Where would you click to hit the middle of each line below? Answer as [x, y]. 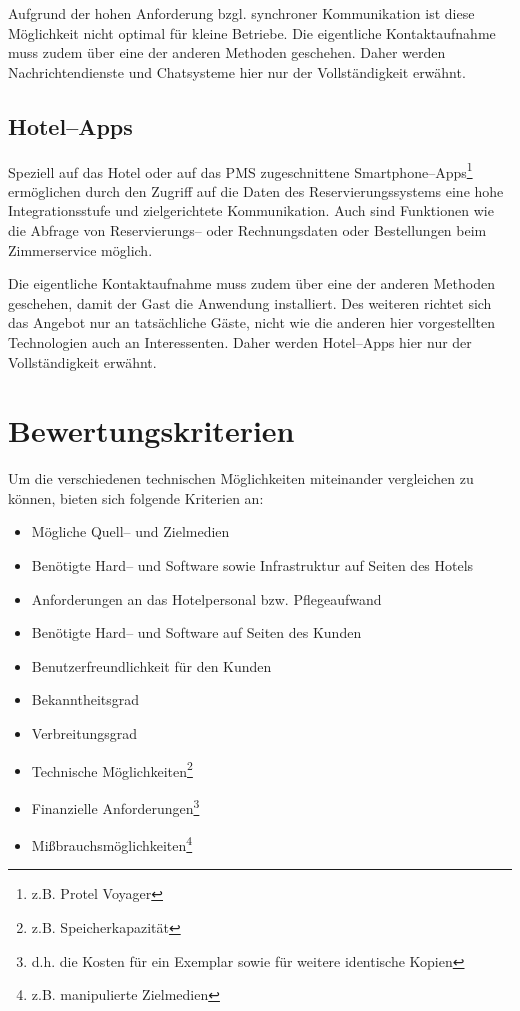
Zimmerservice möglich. [80, 249]
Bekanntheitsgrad [85, 699]
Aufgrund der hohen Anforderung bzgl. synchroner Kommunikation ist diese [241, 13]
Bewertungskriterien [151, 430]
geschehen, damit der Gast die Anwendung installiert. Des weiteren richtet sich [250, 302]
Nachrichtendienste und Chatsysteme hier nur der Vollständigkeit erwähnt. [237, 71]
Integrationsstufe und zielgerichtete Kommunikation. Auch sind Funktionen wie [251, 210]
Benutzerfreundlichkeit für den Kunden [151, 665]
